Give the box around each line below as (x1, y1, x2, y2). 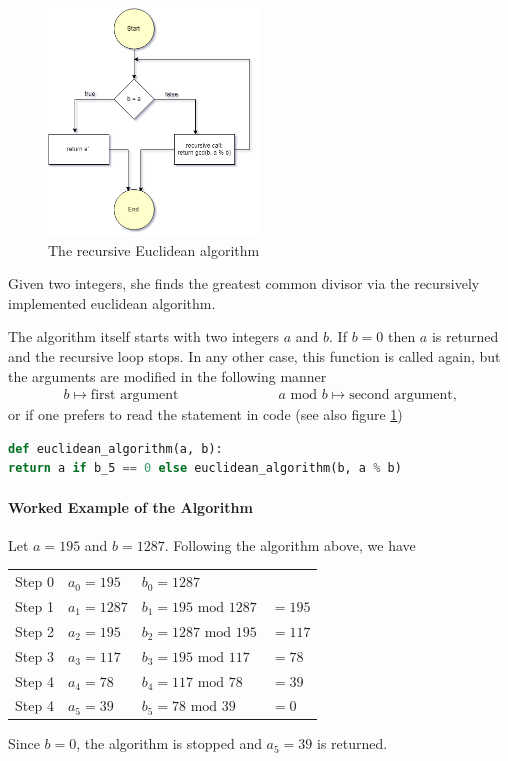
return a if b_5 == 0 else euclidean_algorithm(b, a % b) (8, 461, 402, 476)
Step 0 (15, 571, 54, 592)
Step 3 (15, 645, 54, 666)
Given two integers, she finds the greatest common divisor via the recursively (8, 273, 480, 294)
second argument (349, 388, 453, 403)
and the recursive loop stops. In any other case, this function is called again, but (8, 346, 501, 367)
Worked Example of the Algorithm (8, 496, 253, 517)
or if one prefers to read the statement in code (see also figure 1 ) (8, 404, 403, 425)
